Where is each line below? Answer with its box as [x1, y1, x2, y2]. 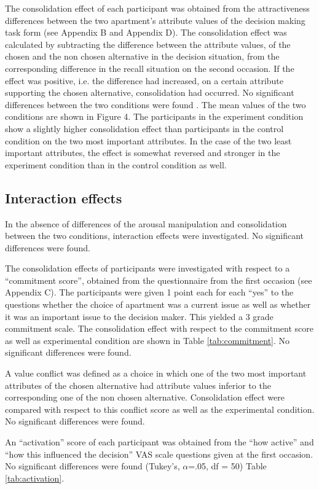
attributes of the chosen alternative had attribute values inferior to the [5, 378, 271, 391]
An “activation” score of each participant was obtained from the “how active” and [5, 436, 314, 448]
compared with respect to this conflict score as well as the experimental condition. [5, 402, 315, 415]
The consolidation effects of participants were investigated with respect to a [5, 262, 290, 275]
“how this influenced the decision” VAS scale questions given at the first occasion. [5, 447, 313, 460]
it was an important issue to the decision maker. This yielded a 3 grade [5, 310, 274, 323]
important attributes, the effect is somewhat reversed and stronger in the [5, 146, 280, 159]
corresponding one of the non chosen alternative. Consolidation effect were [5, 391, 285, 404]
